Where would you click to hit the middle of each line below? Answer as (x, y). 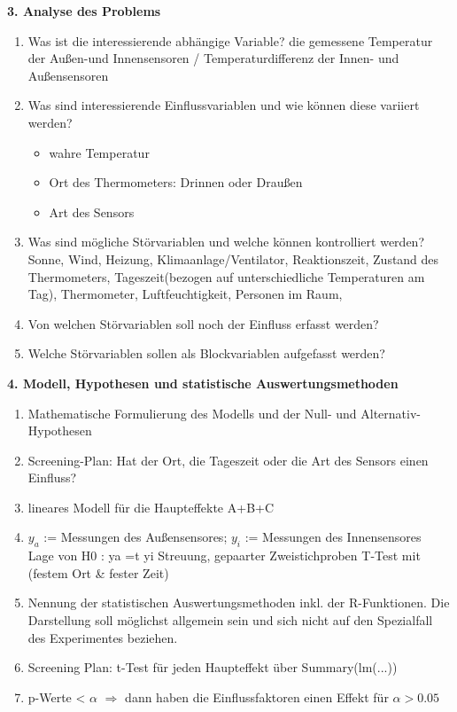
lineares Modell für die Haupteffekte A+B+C (151, 507)
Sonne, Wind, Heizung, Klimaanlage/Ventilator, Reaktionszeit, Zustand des (233, 258)
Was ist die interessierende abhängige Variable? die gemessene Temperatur (230, 40)
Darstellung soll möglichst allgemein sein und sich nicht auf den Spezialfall (230, 620)
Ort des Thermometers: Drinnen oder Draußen (176, 182)
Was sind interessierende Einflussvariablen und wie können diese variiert (224, 105)
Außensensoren (68, 75)
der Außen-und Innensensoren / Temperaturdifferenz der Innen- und (213, 58)
